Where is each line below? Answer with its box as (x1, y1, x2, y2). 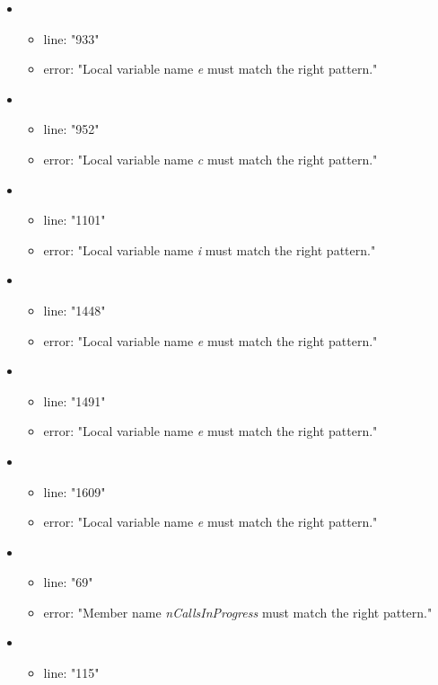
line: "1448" (43, 300, 106, 319)
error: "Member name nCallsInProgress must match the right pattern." (43, 602, 433, 621)
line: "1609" (43, 482, 106, 501)
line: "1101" (43, 210, 106, 229)
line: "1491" (43, 391, 106, 410)
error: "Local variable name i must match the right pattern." (43, 240, 376, 259)
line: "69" (43, 573, 93, 592)
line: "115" (43, 663, 100, 682)
